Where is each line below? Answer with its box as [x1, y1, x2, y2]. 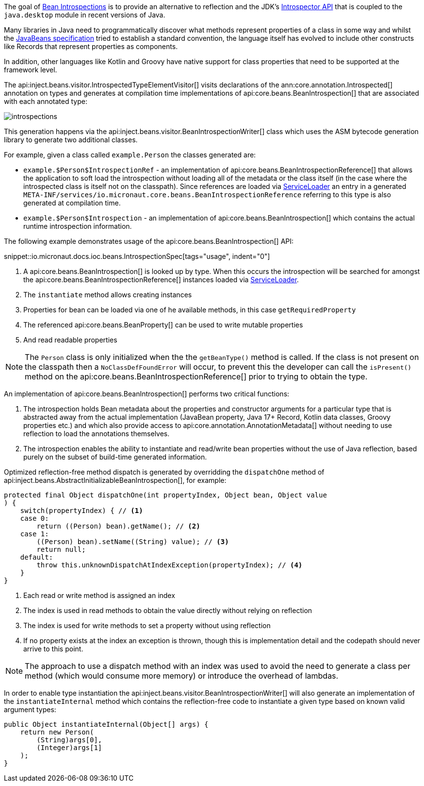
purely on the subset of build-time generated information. [23, 453, 207, 461]
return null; [36, 546, 86, 553]
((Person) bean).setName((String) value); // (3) [36, 538, 229, 546]
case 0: [20, 514, 49, 522]
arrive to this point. [23, 645, 83, 653]
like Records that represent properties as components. [4, 42, 178, 51]
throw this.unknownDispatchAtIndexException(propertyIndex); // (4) [36, 561, 303, 569]
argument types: [4, 705, 56, 714]
